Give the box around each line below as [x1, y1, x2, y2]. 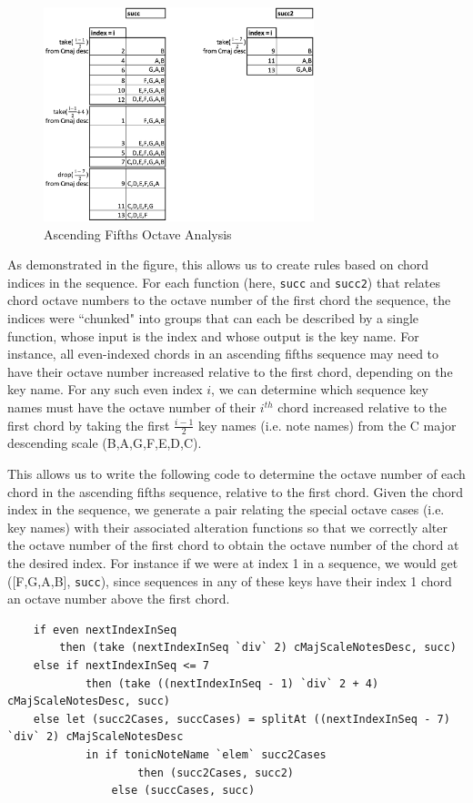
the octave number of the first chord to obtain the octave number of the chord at [7, 535, 459, 554]
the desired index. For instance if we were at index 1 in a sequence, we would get [7, 553, 458, 572]
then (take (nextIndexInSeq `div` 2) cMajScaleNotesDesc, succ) [59, 641, 457, 655]
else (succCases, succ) [111, 784, 256, 798]
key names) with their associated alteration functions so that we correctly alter [7, 517, 448, 536]
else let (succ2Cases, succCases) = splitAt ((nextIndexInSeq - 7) [33, 712, 450, 726]
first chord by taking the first [7, 415, 170, 434]
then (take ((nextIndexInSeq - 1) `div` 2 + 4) [85, 676, 379, 690]
